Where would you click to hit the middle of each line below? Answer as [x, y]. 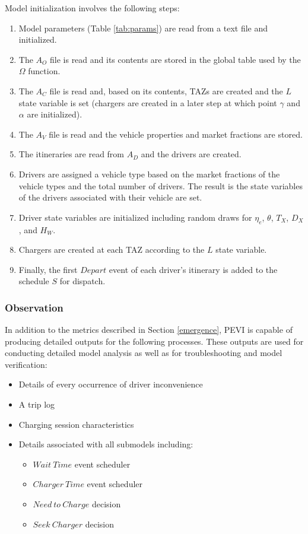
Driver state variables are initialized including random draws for [135, 217]
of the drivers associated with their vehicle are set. [110, 197]
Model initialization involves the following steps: [92, 8]
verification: [26, 364]
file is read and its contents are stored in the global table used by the [175, 59]
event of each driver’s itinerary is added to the [193, 269]
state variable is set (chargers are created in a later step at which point [148, 102]
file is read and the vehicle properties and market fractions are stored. [176, 134]
